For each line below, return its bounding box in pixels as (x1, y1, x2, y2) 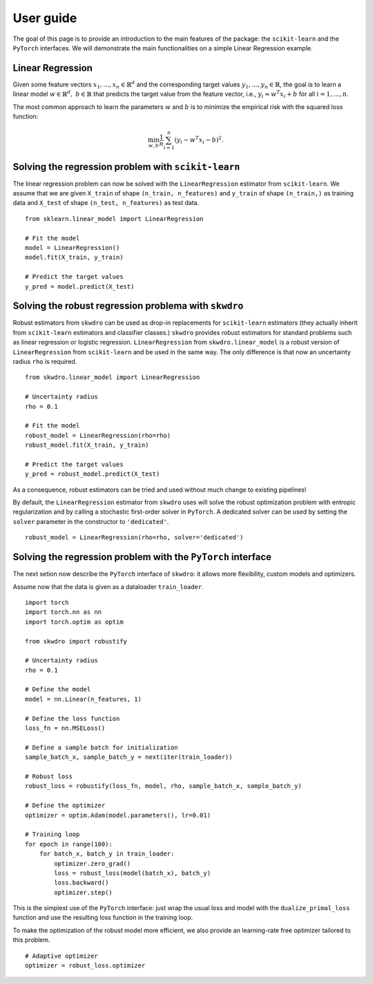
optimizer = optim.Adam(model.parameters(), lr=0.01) (25, 811, 211, 819)
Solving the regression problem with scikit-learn (12, 161, 240, 173)
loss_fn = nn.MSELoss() (25, 724, 106, 732)
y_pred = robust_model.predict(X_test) (25, 470, 160, 478)
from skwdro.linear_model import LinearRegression (25, 374, 200, 381)
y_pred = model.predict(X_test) (25, 282, 135, 290)
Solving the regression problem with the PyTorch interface (12, 551, 272, 563)
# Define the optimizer (25, 802, 106, 809)
